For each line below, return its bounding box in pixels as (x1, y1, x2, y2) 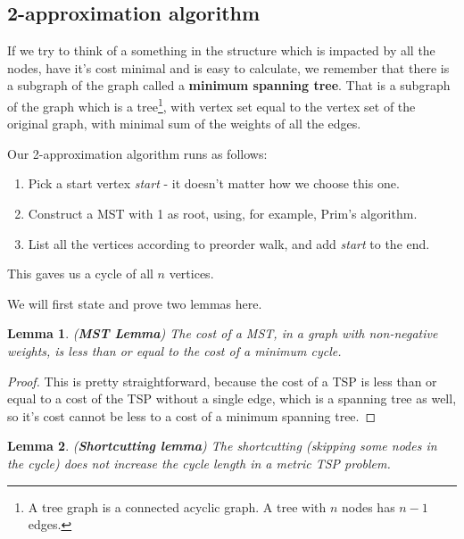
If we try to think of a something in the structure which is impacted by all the (7, 41, 435, 60)
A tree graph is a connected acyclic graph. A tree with (28, 497, 327, 516)
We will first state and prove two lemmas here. (7, 294, 262, 312)
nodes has (342, 497, 395, 516)
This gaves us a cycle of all (7, 264, 153, 283)
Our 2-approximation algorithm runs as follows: (7, 144, 268, 162)
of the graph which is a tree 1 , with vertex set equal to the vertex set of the (7, 94, 416, 115)
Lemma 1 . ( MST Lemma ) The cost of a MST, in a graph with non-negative (7, 324, 438, 343)
